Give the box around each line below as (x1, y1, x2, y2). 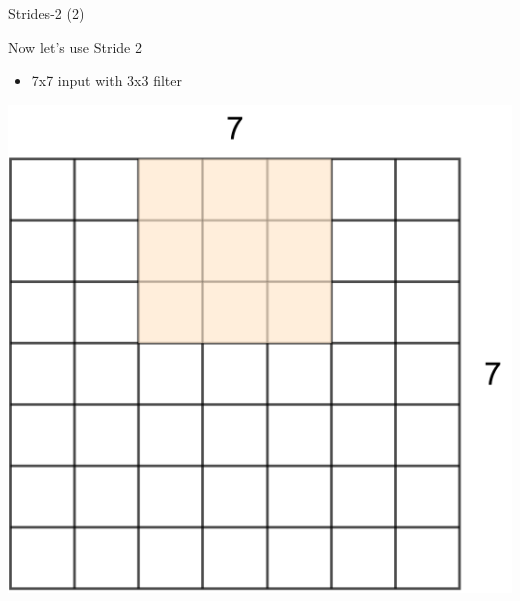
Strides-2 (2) (8, 3, 85, 23)
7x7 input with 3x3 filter (31, 70, 182, 91)
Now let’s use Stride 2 (8, 36, 142, 57)
